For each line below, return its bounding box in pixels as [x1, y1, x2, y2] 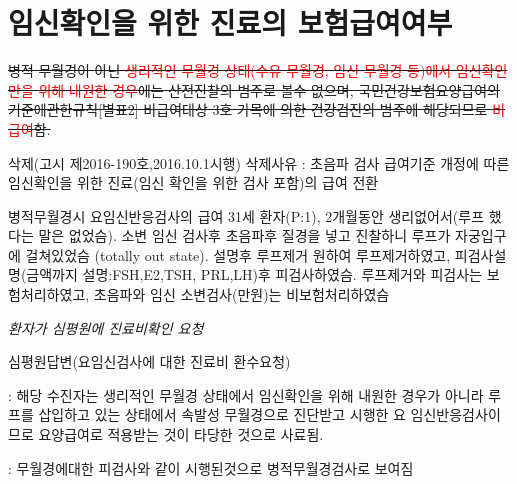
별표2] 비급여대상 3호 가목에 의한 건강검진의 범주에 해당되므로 [102, 99, 488, 120]
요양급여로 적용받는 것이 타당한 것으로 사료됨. [38, 424, 324, 445]
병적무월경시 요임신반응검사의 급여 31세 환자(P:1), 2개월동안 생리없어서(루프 [8, 205, 485, 226]
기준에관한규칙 [8, 99, 99, 120]
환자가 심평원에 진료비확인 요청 [8, 317, 204, 338]
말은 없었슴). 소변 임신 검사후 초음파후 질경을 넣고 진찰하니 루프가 [38, 225, 451, 246]
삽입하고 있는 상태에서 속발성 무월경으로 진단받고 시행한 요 [38, 404, 406, 425]
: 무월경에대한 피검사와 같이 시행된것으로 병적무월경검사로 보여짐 [8, 457, 414, 478]
